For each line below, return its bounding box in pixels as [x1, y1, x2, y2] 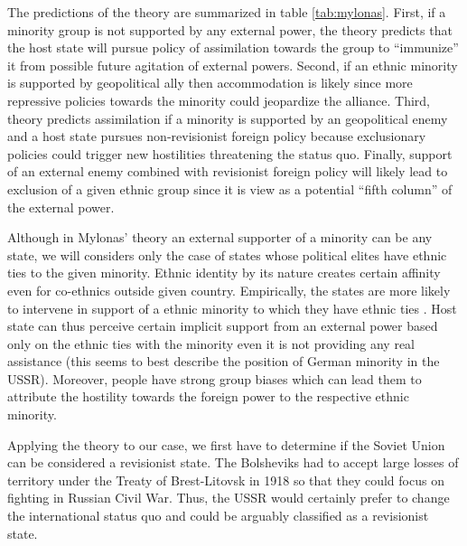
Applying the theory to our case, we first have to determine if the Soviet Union [7, 435, 445, 454]
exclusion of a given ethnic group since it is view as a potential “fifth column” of [7, 179, 453, 198]
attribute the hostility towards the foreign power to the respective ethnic [7, 387, 409, 406]
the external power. [7, 197, 115, 216]
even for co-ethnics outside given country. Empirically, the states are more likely [7, 280, 451, 299]
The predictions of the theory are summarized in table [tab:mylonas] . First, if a [7, 3, 446, 21]
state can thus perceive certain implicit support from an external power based [7, 316, 438, 335]
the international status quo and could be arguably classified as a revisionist [7, 506, 429, 525]
